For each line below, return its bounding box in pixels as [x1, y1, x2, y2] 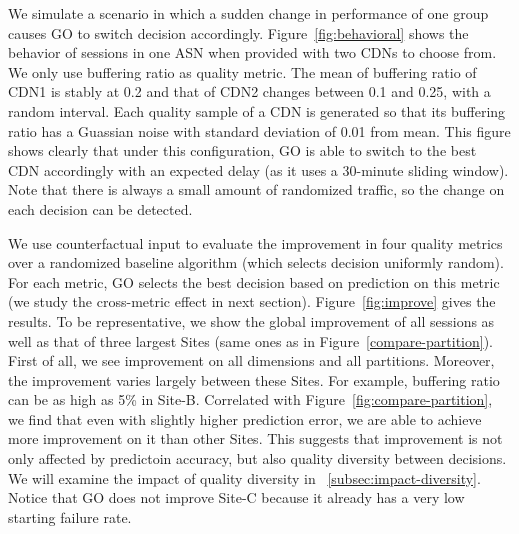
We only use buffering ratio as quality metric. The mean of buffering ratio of [8, 61, 477, 82]
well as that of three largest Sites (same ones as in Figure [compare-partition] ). [8, 330, 493, 351]
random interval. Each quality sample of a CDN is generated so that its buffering [8, 100, 506, 121]
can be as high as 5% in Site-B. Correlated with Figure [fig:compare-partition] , [8, 389, 493, 410]
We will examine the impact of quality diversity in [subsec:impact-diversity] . [8, 467, 481, 488]
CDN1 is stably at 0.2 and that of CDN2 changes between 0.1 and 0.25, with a [8, 81, 491, 102]
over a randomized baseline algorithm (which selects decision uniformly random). [8, 252, 504, 273]
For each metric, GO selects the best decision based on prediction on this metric [8, 271, 500, 292]
